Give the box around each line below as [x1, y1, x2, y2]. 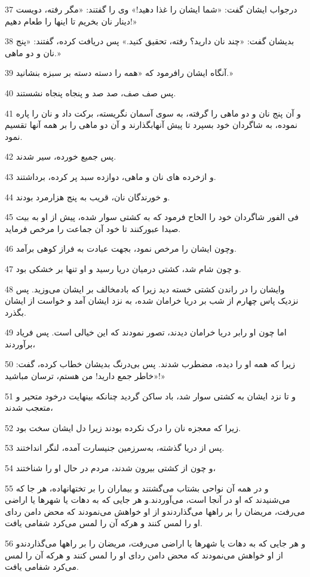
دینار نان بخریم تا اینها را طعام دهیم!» [5, 14, 137, 27]
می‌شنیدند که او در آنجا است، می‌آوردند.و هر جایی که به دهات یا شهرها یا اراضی [5, 493, 290, 506]
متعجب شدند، [5, 401, 53, 414]
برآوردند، [5, 337, 36, 350]
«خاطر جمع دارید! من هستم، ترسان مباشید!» [5, 370, 165, 382]
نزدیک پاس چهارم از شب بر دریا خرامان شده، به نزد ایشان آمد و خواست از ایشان [5, 294, 299, 307]
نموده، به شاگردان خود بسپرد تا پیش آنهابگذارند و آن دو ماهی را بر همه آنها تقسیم [5, 118, 297, 131]
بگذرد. [5, 306, 26, 318]
